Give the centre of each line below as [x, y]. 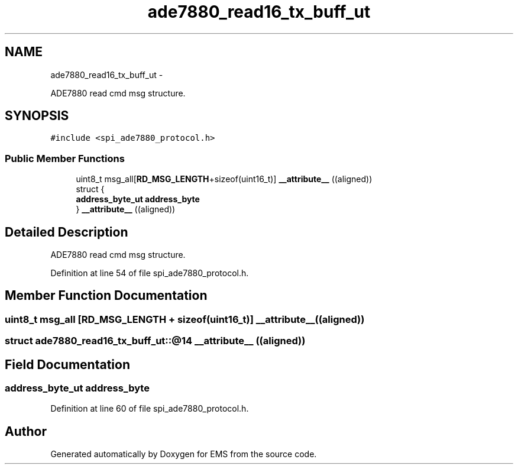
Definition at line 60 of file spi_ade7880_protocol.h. [150, 409]
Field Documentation [67, 364]
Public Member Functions [65, 158]
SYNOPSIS [37, 116]
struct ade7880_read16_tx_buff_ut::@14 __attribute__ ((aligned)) [155, 341]
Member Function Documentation [106, 296]
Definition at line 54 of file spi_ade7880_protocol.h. [150, 273]
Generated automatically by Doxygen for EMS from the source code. [184, 454]
